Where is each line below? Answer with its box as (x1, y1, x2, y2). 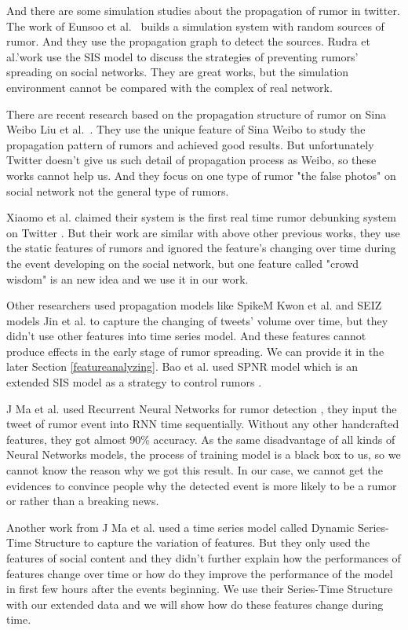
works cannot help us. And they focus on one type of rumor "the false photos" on (6, 167, 396, 183)
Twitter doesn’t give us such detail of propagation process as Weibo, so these (6, 152, 377, 168)
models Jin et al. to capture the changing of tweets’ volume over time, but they (6, 312, 388, 328)
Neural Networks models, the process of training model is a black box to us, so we (6, 446, 401, 463)
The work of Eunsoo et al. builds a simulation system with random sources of (6, 17, 384, 34)
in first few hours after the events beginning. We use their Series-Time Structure (6, 581, 393, 597)
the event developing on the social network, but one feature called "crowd (6, 255, 359, 271)
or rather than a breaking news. (6, 493, 159, 509)
